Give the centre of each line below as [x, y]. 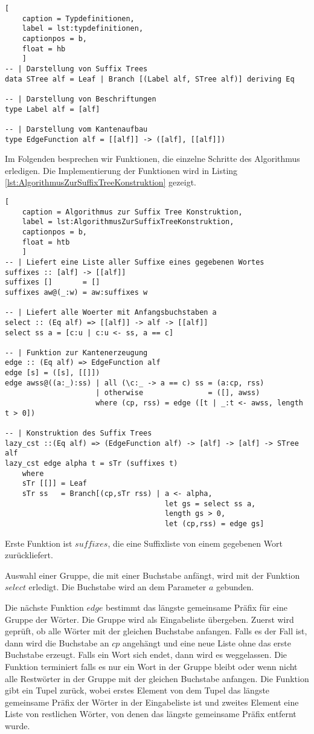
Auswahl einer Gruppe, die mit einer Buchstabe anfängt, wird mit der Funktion [152, 575]
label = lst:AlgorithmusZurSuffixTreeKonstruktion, [128, 222]
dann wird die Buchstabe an [57, 642]
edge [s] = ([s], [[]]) [53, 373]
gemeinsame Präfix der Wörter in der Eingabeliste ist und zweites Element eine [152, 702]
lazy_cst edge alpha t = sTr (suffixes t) [91, 464]
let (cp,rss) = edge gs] [214, 523]
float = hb [44, 49]
